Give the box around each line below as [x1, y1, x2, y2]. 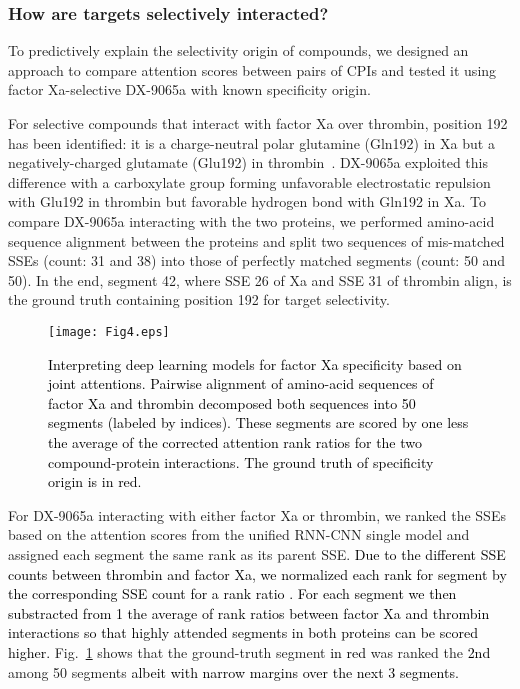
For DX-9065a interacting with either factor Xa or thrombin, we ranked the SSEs [8, 504, 506, 525]
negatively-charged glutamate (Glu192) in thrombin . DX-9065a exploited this [8, 152, 488, 173]
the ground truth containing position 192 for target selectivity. [8, 289, 390, 310]
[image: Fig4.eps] [48, 324, 170, 339]
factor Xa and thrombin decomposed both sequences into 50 [48, 392, 416, 413]
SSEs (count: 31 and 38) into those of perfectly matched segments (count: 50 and [8, 250, 506, 271]
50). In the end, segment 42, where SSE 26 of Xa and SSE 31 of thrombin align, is [8, 269, 512, 290]
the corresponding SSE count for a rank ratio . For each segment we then [8, 583, 457, 604]
